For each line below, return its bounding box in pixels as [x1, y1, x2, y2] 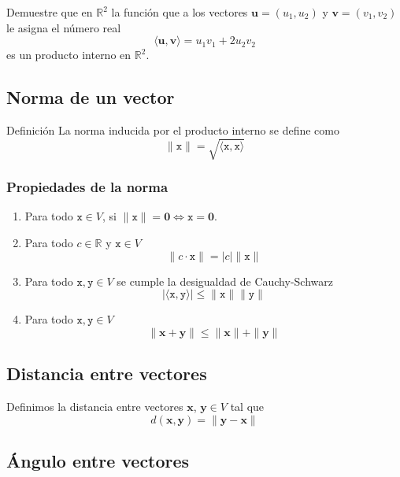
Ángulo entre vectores [6, 448, 190, 472]
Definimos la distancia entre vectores [6, 397, 183, 414]
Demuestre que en [6, 4, 93, 20]
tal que [230, 397, 265, 414]
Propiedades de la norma [6, 177, 169, 197]
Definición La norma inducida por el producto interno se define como [6, 121, 339, 138]
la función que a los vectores [111, 4, 248, 20]
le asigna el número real [6, 19, 121, 35]
